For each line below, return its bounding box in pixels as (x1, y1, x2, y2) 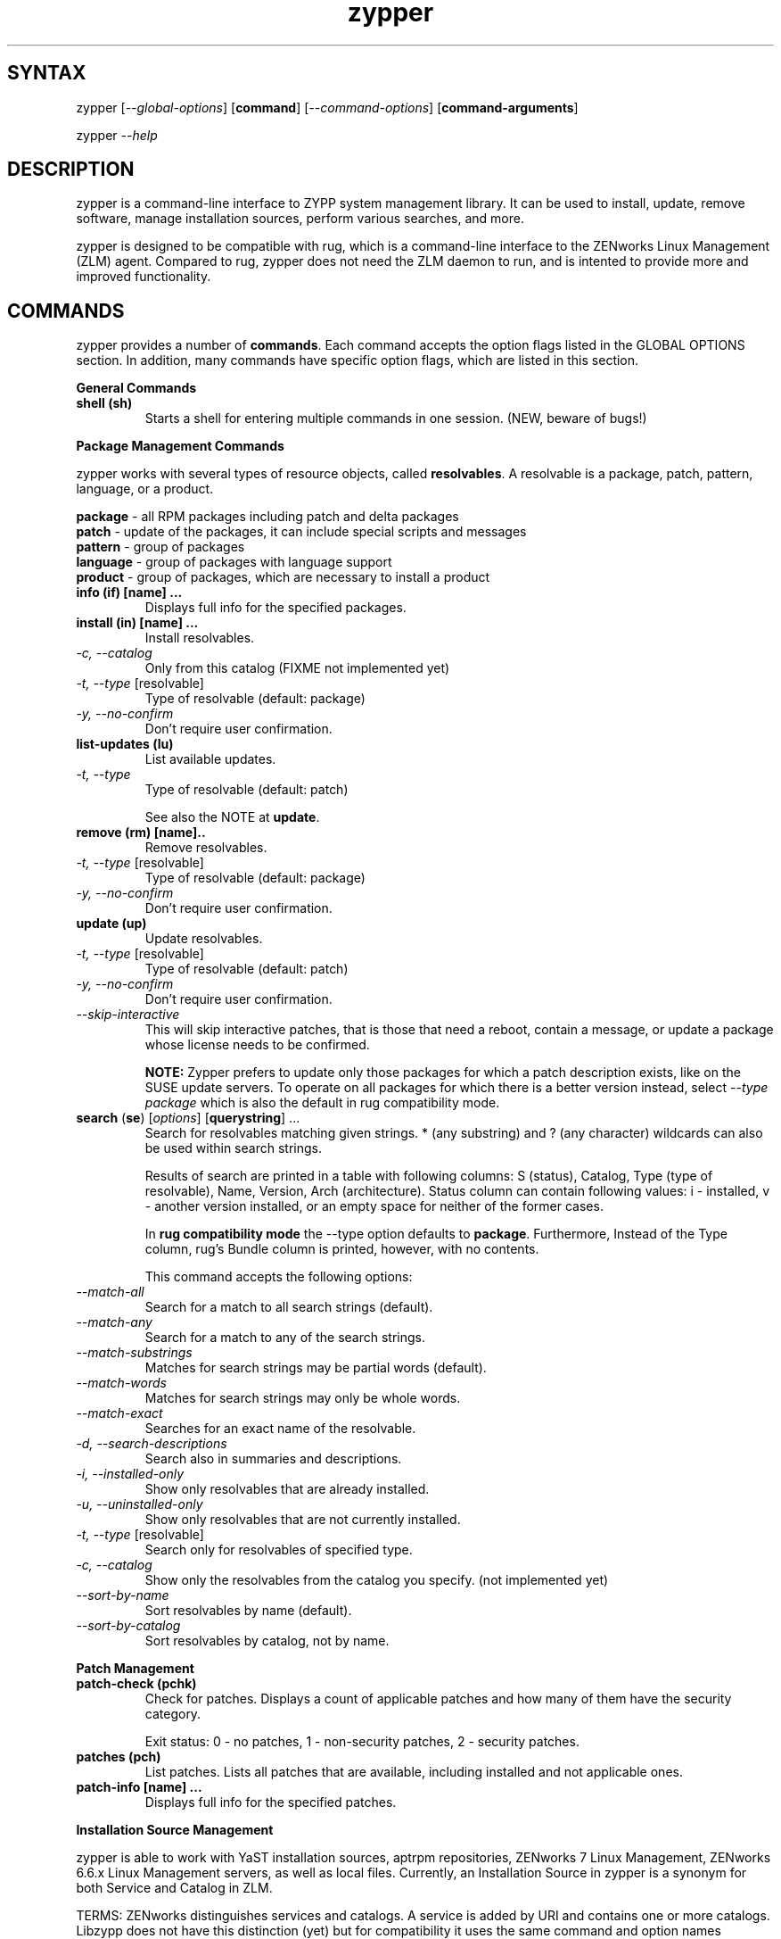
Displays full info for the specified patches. (144, 1794, 397, 1811)
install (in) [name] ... (76, 615, 199, 631)
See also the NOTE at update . (144, 809, 320, 825)
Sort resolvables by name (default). (144, 1603, 352, 1619)
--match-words (76, 1375, 167, 1391)
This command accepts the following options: (144, 1269, 413, 1285)
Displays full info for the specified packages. (144, 600, 407, 616)
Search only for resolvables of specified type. (144, 1542, 413, 1558)
